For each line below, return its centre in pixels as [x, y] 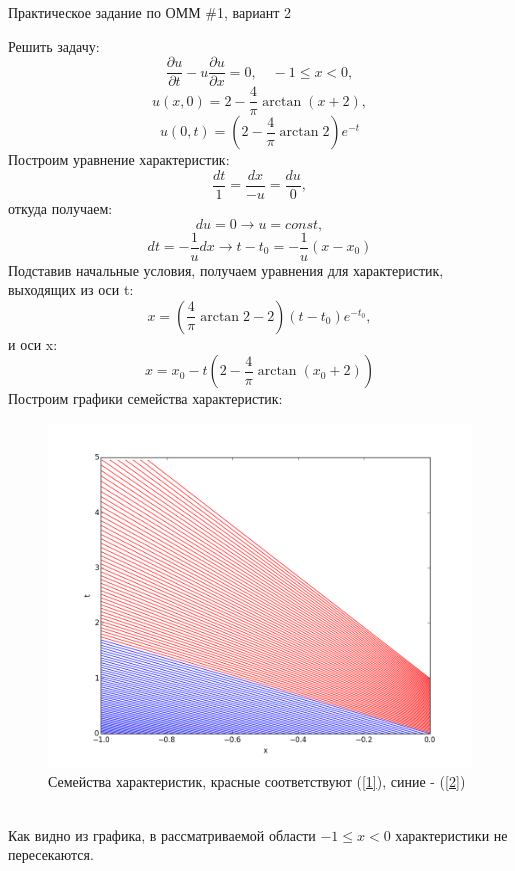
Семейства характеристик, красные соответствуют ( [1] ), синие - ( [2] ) [257, 781]
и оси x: [33, 343]
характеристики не [451, 834]
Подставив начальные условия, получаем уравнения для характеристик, [226, 269]
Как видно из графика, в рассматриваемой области [162, 834]
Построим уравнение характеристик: [119, 159]
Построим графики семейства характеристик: [145, 398]
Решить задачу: [54, 45]
